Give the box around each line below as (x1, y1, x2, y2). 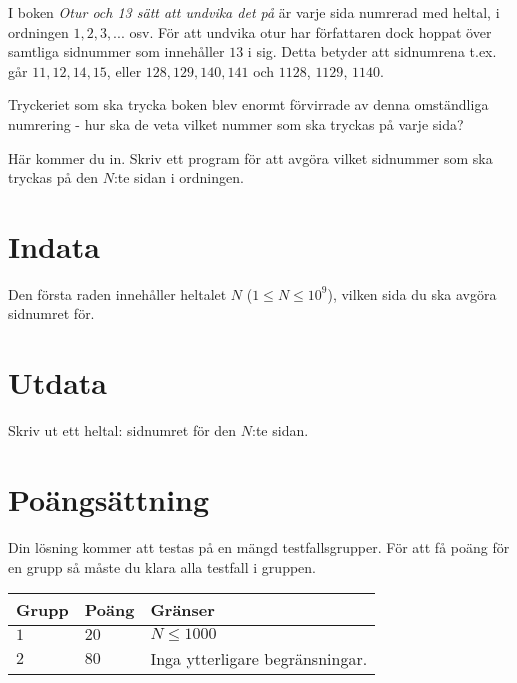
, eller (106, 60, 142, 81)
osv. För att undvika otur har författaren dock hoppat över (129, 21, 492, 42)
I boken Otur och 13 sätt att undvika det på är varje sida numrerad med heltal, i (8, 2, 500, 22)
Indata (8, 225, 100, 266)
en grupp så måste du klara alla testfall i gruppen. (8, 556, 316, 577)
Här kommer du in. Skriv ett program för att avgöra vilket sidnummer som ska (8, 147, 493, 168)
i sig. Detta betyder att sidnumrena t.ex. (247, 41, 497, 62)
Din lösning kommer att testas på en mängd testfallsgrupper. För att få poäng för (8, 536, 510, 557)
